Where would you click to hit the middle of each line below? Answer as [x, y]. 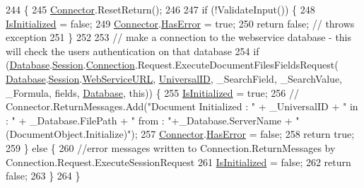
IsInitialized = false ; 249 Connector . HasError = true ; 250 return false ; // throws [180, 23]
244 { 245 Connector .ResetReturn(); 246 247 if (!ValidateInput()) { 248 [160, 9]
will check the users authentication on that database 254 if [133, 51]
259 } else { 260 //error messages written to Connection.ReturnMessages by [171, 147]
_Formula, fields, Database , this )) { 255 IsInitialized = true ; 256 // [152, 92]
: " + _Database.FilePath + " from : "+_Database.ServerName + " [153, 120]
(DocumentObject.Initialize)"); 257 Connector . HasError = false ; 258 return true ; [180, 134]
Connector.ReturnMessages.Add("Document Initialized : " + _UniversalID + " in [182, 106]
